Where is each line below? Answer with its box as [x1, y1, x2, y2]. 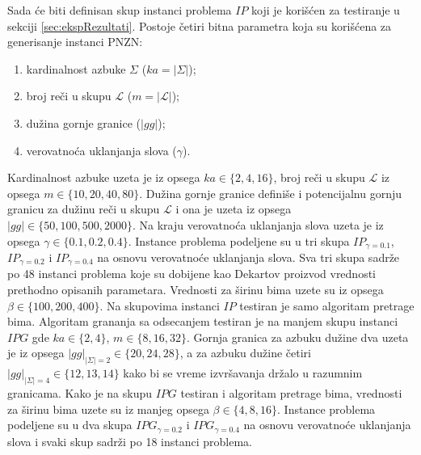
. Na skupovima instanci [99, 297, 220, 314]
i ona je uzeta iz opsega [175, 200, 292, 217]
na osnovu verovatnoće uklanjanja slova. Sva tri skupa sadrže [97, 248, 400, 265]
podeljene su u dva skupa [7, 416, 133, 433]
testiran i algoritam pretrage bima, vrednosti [180, 385, 402, 402]
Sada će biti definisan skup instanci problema [7, 2, 232, 18]
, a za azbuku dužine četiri [179, 344, 311, 361]
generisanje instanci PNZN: [7, 33, 143, 50]
